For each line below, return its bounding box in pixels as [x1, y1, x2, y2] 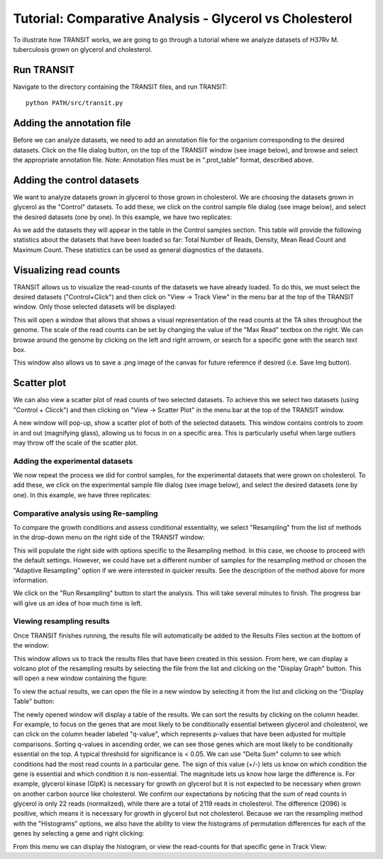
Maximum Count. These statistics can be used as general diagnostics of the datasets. [13, 245, 264, 254]
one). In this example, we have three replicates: [13, 490, 152, 499]
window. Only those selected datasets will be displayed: [13, 302, 177, 311]
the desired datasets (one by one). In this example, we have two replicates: [13, 213, 233, 221]
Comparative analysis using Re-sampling [13, 508, 159, 518]
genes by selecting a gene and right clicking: [13, 829, 145, 838]
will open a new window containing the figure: [13, 674, 148, 682]
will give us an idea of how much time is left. [13, 599, 143, 607]
